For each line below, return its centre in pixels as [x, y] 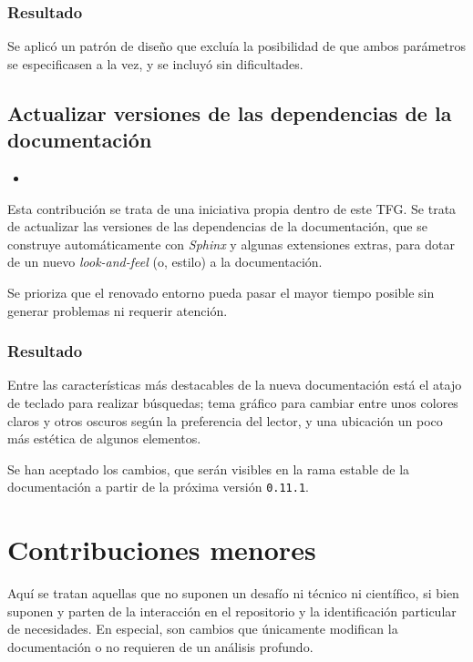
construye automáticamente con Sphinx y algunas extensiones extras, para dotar [231, 244]
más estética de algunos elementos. [104, 438]
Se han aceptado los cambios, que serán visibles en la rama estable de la [209, 468]
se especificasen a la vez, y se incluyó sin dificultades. [155, 63]
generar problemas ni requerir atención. [118, 310]
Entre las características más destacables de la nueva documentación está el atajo [235, 385]
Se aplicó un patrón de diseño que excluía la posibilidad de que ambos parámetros [236, 46]
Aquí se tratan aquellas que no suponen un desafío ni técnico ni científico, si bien [233, 593]
